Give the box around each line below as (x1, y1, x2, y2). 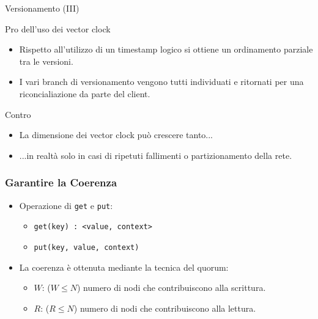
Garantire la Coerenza (5, 175, 117, 190)
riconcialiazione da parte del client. (19, 87, 150, 100)
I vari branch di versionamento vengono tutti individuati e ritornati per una (19, 75, 304, 88)
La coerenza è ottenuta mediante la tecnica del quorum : (19, 260, 229, 273)
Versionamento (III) (5, 2, 79, 14)
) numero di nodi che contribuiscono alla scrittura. (76, 281, 266, 294)
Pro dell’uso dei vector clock (5, 22, 111, 35)
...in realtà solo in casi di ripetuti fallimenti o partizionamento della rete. (19, 148, 292, 161)
